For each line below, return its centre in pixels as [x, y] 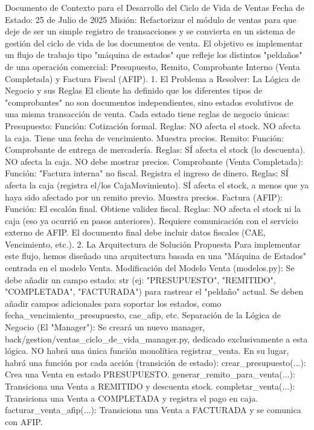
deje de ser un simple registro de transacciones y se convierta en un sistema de [150, 31]
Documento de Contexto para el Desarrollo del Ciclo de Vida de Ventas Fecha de [155, 7]
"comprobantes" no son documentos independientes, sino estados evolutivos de [149, 102]
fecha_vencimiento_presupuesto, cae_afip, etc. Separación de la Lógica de [143, 315]
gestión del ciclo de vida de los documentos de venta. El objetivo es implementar [154, 43]
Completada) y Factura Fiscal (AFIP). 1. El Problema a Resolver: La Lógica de [153, 78]
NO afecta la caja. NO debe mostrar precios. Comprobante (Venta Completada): [154, 161]
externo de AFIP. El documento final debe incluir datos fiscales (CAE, [135, 232]
